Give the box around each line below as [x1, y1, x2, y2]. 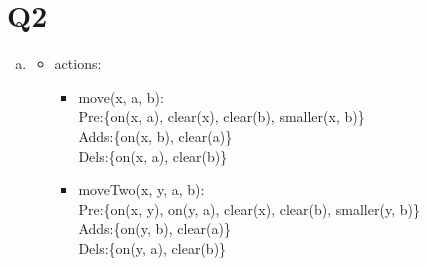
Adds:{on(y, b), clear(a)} [78, 218, 231, 239]
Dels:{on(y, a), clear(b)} [78, 237, 227, 258]
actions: [54, 53, 102, 74]
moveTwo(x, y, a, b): [78, 179, 205, 200]
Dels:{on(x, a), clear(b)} [78, 145, 228, 166]
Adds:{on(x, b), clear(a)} [78, 125, 233, 146]
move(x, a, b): [78, 86, 164, 107]
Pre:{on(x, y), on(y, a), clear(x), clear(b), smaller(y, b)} [78, 198, 420, 219]
